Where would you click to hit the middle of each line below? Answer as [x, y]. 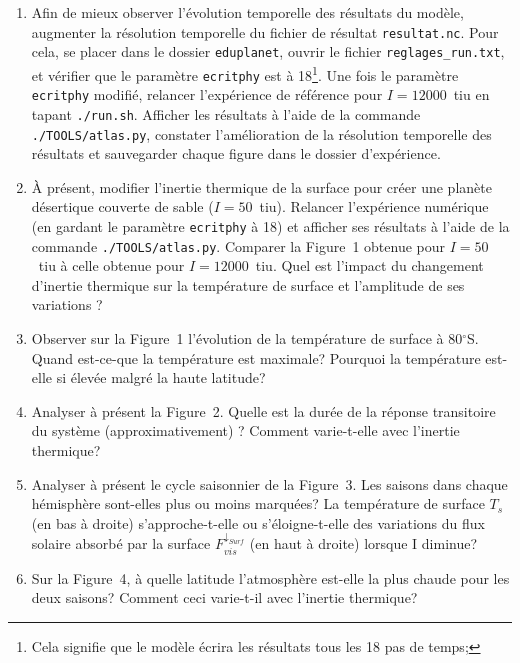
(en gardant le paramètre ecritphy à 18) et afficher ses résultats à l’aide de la [270, 225]
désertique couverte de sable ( [122, 206]
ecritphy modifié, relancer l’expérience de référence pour [207, 94]
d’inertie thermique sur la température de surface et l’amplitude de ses [248, 284]
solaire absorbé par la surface [121, 543]
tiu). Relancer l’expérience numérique [374, 206]
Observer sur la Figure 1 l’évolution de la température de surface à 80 [247, 338]
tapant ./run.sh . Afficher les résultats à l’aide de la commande [226, 113]
